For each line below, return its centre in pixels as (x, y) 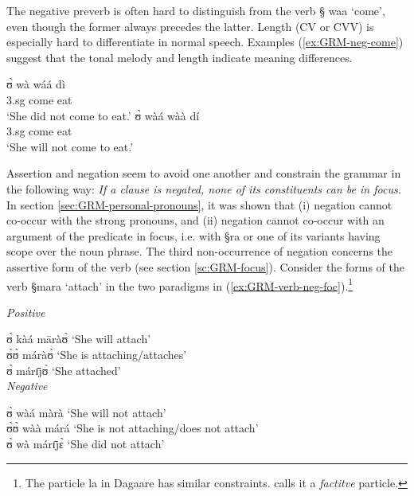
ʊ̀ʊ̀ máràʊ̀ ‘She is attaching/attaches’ (97, 354)
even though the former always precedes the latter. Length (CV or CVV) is (190, 26)
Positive (26, 312)
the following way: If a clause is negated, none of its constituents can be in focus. (204, 188)
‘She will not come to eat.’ (70, 146)
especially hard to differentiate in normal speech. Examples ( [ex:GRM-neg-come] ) (205, 42)
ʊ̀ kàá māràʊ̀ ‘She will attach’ (79, 339)
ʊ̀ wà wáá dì (36, 84)
